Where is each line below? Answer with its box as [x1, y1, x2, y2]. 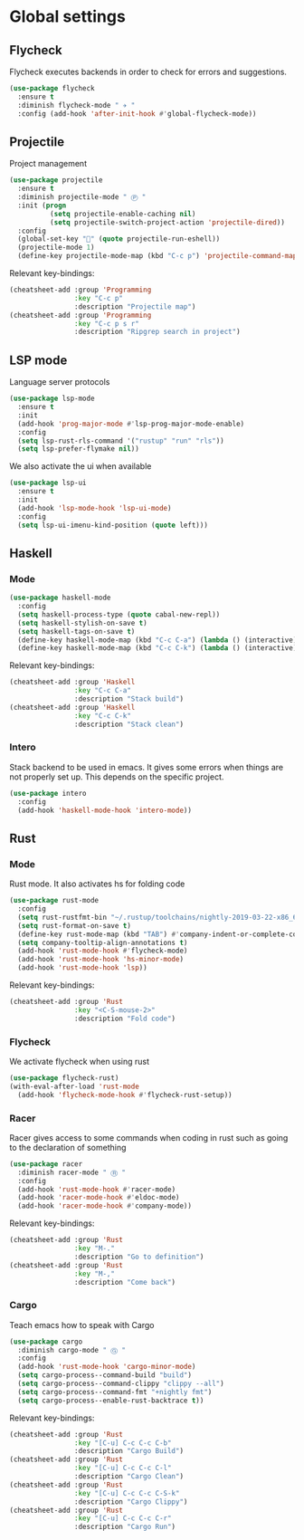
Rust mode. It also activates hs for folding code [9, 878, 185, 889]
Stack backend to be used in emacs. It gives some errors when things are [9, 761, 283, 772]
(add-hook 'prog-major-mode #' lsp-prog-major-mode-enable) [17, 419, 245, 428]
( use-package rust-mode [9, 896, 100, 905]
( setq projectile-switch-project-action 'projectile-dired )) [49, 217, 285, 227]
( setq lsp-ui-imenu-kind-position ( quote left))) [17, 521, 208, 530]
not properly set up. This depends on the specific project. [9, 771, 224, 782]
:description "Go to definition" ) [73, 1252, 204, 1261]
